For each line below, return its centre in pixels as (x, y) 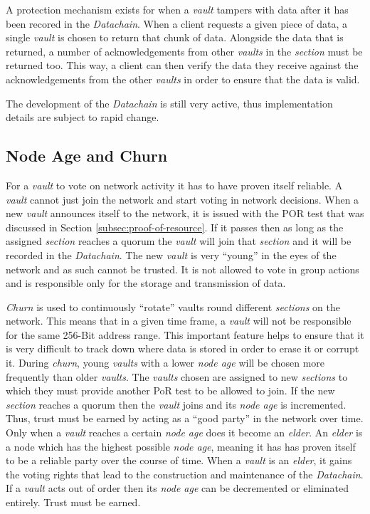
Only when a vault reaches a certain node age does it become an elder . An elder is (184, 432)
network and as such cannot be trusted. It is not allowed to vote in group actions (183, 269)
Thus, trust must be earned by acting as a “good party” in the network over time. (185, 418)
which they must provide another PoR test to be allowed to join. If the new (170, 390)
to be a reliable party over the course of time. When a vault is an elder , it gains (179, 460)
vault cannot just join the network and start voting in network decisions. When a (183, 199)
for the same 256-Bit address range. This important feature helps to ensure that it (185, 334)
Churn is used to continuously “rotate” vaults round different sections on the (173, 306)
